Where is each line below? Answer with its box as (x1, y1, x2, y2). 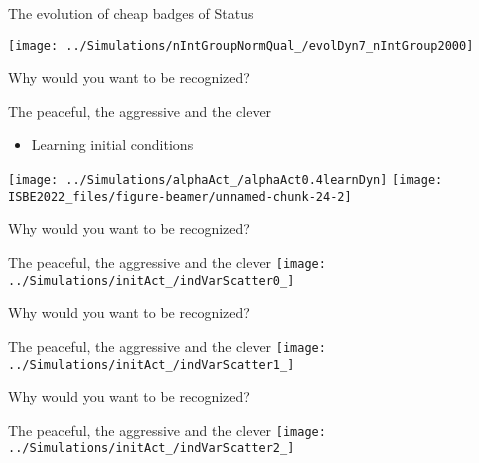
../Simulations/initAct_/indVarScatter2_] (8, 441, 295, 456)
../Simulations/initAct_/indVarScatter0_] (8, 273, 295, 288)
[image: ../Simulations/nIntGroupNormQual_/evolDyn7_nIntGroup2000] (8, 38, 474, 53)
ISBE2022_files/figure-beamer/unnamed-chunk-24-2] (8, 189, 352, 204)
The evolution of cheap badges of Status (8, 3, 254, 23)
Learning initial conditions (31, 134, 194, 155)
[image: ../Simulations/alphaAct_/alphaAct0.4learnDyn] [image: (8, 173, 443, 188)
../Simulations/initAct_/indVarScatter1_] (8, 357, 295, 372)
